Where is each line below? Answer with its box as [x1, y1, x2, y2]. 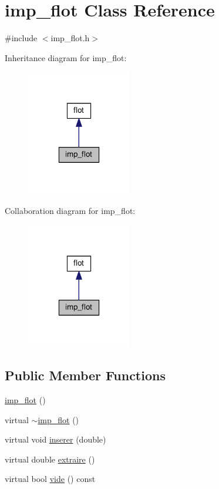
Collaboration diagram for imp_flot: [5, 204, 136, 216]
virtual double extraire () [5, 453, 95, 465]
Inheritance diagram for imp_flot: [5, 51, 127, 63]
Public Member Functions [5, 366, 166, 384]
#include [5, 32, 38, 44]
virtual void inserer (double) [5, 433, 106, 446]
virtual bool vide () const [5, 473, 96, 485]
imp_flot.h [50, 32, 90, 44]
